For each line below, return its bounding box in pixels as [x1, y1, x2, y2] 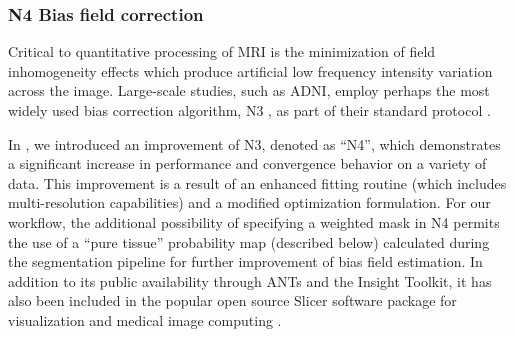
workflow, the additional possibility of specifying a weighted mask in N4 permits [8, 211, 500, 232]
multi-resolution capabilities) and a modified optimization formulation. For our [8, 192, 491, 213]
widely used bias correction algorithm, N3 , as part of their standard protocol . [8, 100, 491, 120]
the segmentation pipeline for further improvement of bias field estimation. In [8, 251, 483, 272]
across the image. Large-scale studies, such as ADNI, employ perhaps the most [8, 80, 490, 101]
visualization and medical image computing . [8, 309, 282, 330]
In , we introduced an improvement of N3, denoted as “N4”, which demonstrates [8, 133, 501, 154]
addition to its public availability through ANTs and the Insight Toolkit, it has [8, 270, 492, 291]
